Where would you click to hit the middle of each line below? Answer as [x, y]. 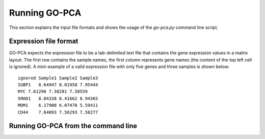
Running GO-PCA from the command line [73, 126]
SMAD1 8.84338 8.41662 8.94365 [58, 98]
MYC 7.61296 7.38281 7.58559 [53, 92]
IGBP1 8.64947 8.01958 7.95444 [58, 85]
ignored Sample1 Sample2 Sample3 [58, 78]
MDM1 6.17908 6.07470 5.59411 [58, 105]
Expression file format [44, 41]
